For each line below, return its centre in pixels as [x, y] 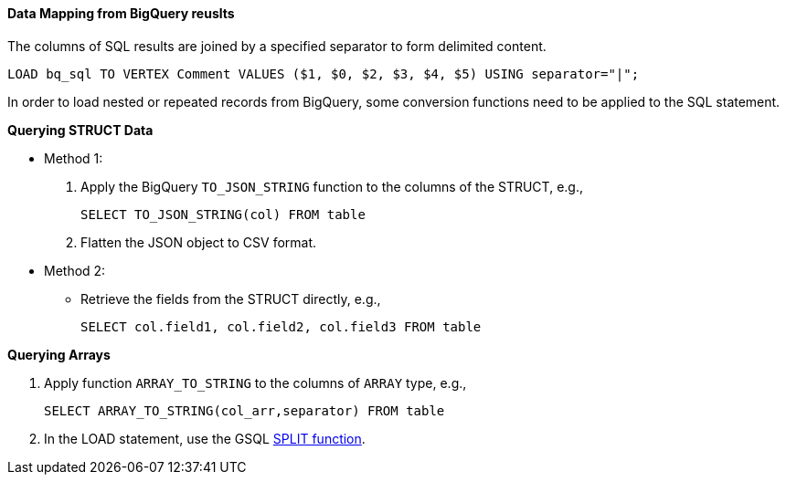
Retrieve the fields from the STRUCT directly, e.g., [231, 299]
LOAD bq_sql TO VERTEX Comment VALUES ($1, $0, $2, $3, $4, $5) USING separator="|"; [324, 73]
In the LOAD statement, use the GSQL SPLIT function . [205, 438]
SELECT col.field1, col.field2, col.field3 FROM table [281, 326]
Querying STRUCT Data [80, 130]
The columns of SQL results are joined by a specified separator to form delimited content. [277, 46]
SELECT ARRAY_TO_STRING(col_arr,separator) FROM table [244, 410]
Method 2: [75, 270]
